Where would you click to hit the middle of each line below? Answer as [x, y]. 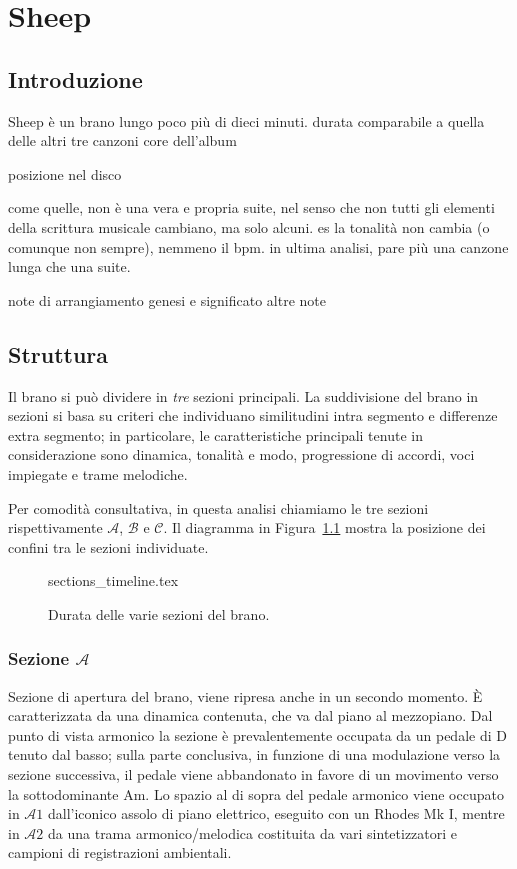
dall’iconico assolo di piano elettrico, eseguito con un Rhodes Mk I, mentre [276, 813]
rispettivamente [55, 527]
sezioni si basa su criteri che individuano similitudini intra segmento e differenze [253, 415]
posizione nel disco [65, 173]
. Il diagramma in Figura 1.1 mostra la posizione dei [324, 527]
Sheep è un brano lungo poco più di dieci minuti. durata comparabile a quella [246, 120]
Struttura [58, 353]
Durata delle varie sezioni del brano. [159, 613]
